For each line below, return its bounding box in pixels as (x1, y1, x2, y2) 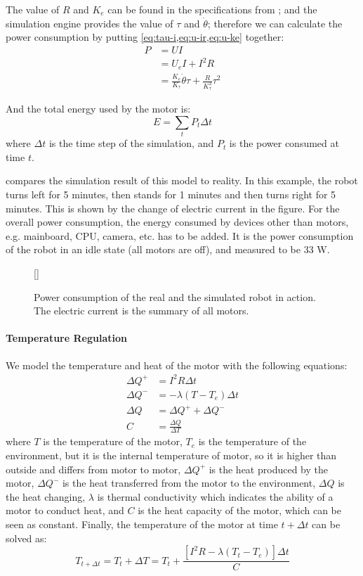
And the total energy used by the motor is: (6, 101, 191, 116)
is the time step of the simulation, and (48, 136, 214, 151)
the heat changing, (6, 489, 86, 504)
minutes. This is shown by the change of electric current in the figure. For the (6, 200, 340, 215)
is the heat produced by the (209, 461, 328, 476)
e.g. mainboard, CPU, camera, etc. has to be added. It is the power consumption (6, 228, 354, 243)
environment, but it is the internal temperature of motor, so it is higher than (6, 448, 337, 463)
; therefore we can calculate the (207, 15, 343, 30)
